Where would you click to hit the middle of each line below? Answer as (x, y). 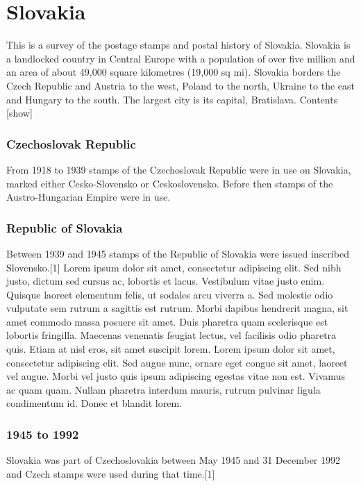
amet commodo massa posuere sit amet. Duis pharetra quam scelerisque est (167, 321)
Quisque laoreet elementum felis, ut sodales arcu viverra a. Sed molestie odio (170, 294)
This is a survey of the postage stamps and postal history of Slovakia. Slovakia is (178, 45)
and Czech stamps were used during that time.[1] (111, 473)
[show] (19, 113)
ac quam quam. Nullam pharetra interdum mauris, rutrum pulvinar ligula (163, 389)
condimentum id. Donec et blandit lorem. (94, 403)
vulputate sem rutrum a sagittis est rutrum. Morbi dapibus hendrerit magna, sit (177, 308)
